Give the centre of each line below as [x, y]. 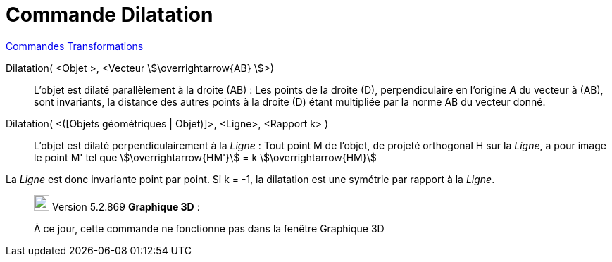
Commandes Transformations [75, 46]
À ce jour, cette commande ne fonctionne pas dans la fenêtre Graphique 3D [209, 228]
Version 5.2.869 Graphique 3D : [126, 206]
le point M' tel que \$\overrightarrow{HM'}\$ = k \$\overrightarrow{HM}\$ [205, 157]
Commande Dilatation [110, 15]
